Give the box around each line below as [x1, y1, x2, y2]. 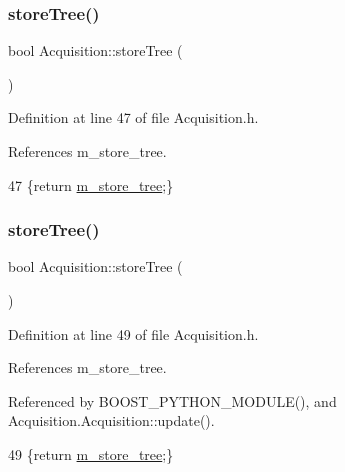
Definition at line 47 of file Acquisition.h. [8, 107, 259, 128]
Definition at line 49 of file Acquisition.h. [8, 323, 259, 344]
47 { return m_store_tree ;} [8, 174, 174, 195]
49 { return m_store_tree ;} [8, 443, 174, 464]
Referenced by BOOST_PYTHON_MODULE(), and [8, 390, 337, 411]
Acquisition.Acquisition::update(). [8, 410, 215, 431]
